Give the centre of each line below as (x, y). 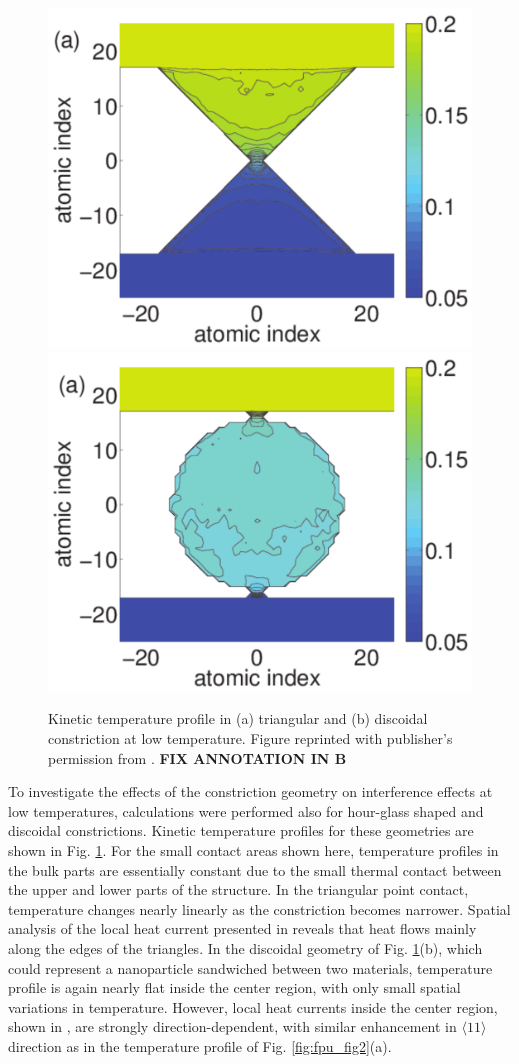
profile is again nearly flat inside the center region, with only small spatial (234, 987)
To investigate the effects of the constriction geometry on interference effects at (250, 791)
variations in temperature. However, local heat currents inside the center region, (253, 1006)
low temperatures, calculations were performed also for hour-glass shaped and (246, 810)
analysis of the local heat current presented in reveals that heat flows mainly (242, 928)
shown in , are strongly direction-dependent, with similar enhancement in (232, 1026)
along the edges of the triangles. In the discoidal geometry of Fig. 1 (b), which (245, 947)
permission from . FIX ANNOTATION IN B (197, 757)
